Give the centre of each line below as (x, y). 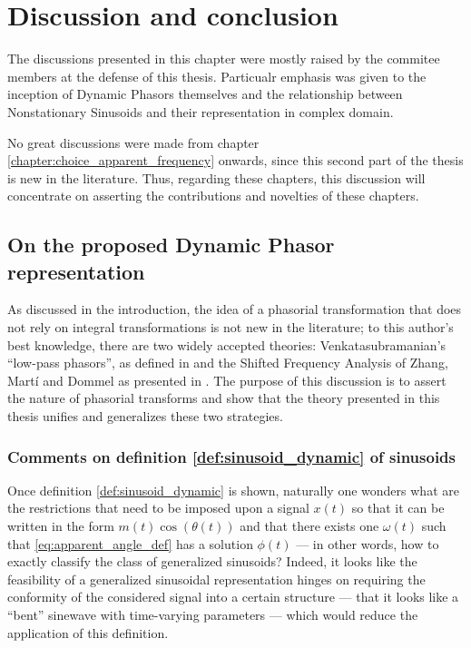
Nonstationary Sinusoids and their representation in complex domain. (201, 111)
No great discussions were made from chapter (133, 142)
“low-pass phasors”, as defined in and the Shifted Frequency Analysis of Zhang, (228, 363)
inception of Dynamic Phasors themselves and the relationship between (205, 94)
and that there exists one (309, 526)
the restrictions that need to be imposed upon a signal (158, 508)
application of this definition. (88, 632)
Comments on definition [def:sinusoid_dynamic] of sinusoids (232, 456)
